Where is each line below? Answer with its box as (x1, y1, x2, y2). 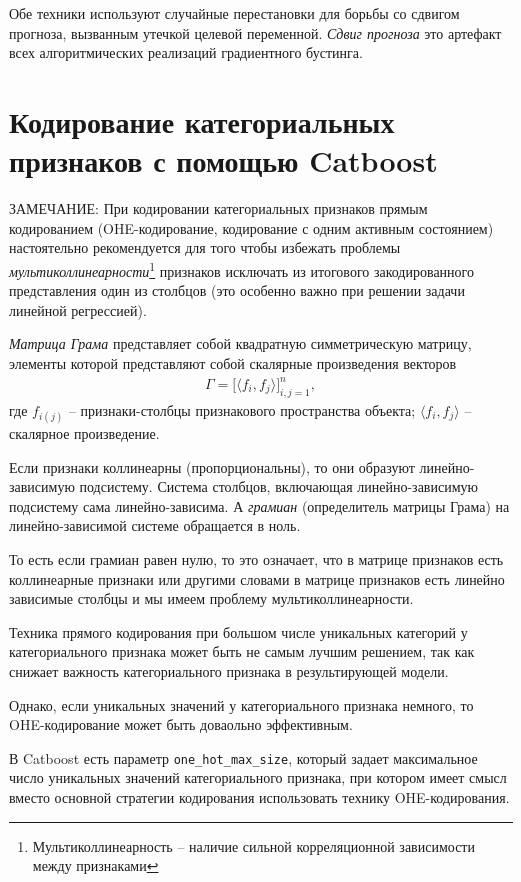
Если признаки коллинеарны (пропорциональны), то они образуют (9, 456, 415, 477)
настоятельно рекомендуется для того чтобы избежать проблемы (9, 237, 401, 258)
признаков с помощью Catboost (9, 140, 438, 181)
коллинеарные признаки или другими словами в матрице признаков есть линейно (9, 568, 505, 589)
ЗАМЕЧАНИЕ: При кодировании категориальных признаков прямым (9, 198, 428, 219)
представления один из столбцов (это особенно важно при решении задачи (9, 280, 465, 301)
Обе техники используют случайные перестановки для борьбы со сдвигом (9, 3, 460, 23)
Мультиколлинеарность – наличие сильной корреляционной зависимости (32, 835, 475, 856)
